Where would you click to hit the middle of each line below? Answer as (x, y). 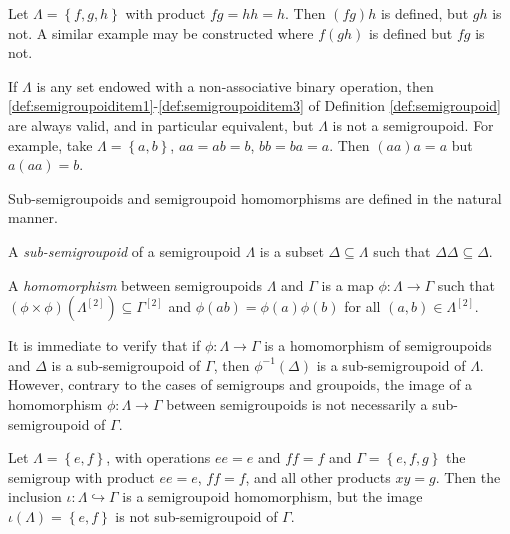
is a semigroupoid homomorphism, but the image (272, 496)
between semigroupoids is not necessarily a (297, 403)
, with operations (158, 457)
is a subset (291, 250)
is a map (347, 284)
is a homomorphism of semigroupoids (378, 345)
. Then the (468, 476)
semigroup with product (81, 476)
